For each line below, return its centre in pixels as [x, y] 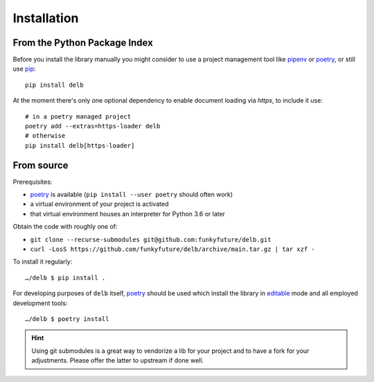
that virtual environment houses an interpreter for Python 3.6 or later [127, 214]
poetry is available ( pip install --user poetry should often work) [132, 195]
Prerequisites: [33, 182]
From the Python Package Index [83, 43]
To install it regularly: [43, 262]
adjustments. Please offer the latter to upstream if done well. [118, 361]
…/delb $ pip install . [65, 278]
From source [41, 165]
